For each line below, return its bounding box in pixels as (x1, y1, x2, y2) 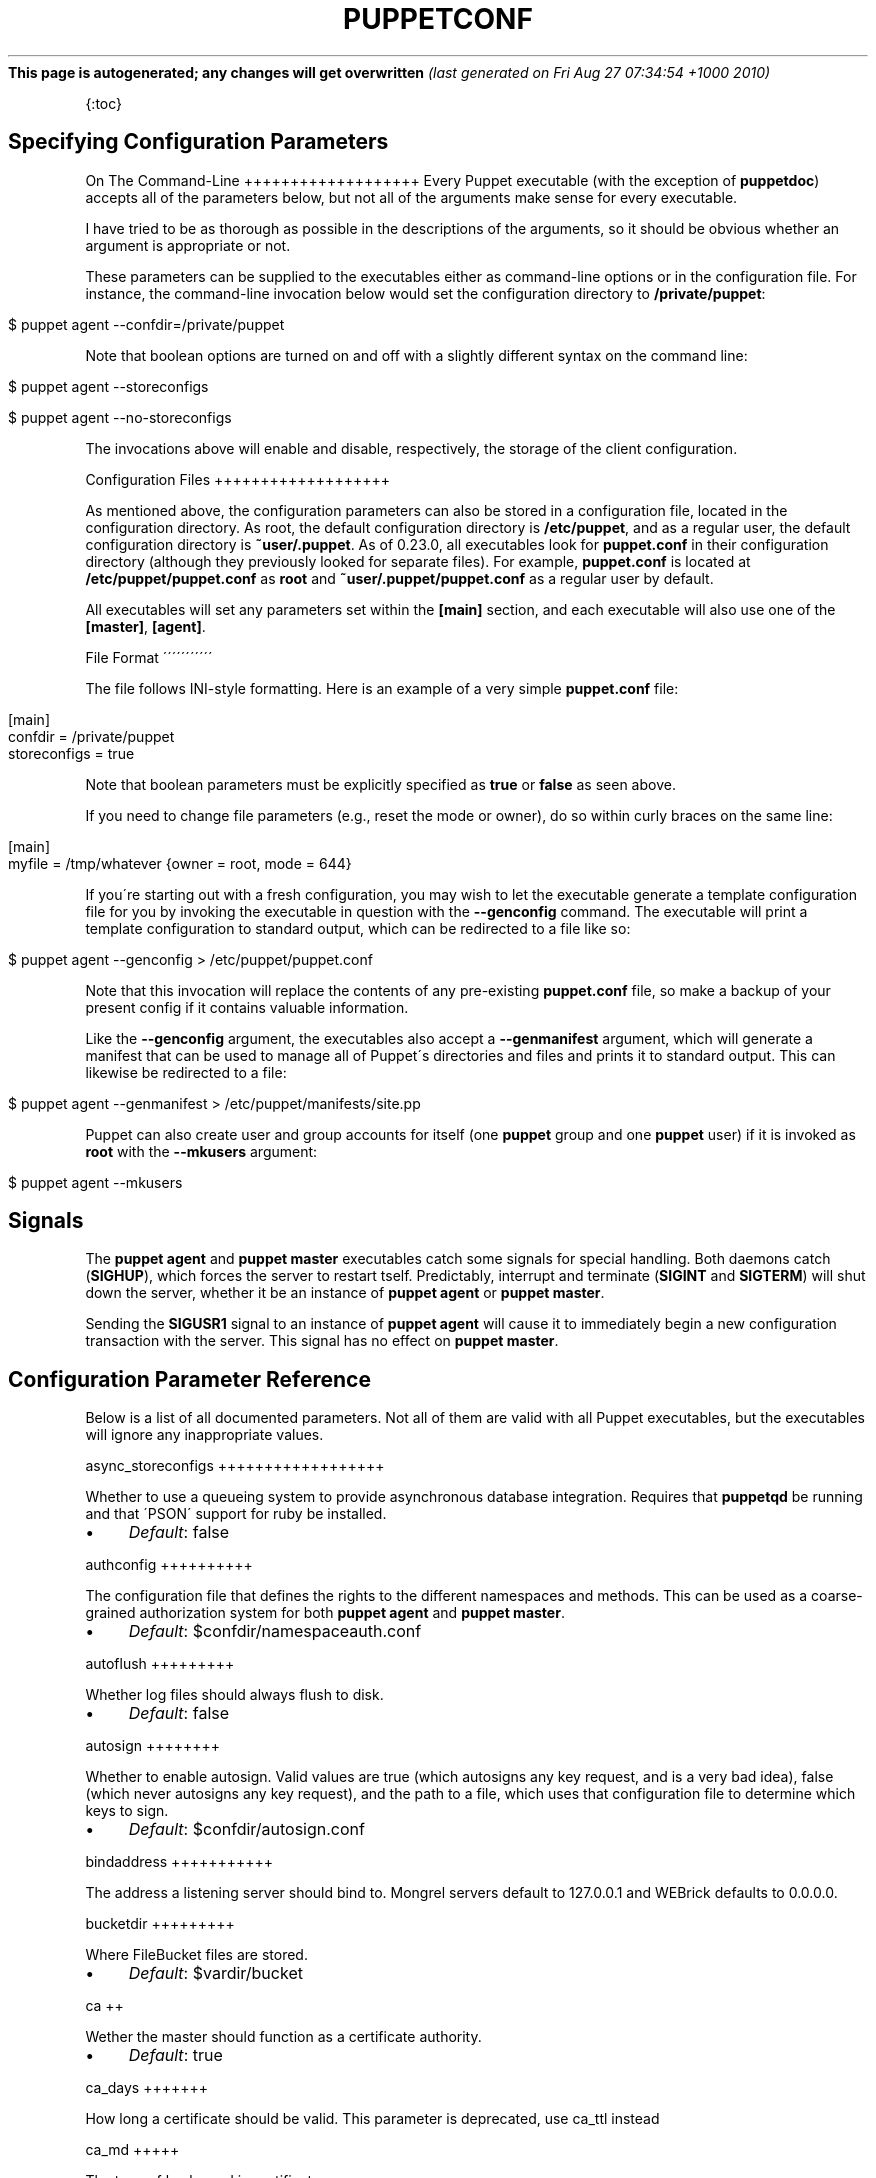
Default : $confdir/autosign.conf (128, 1819, 365, 1840)
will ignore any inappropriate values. (85, 1426, 324, 1444)
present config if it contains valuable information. (85, 998, 409, 1016)
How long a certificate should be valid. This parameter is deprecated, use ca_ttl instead (85, 2110, 660, 2128)
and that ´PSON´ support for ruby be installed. (85, 1505, 387, 1523)
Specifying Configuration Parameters (8, 129, 389, 155)
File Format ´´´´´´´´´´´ (85, 648, 213, 666)
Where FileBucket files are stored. (85, 1946, 308, 1964)
